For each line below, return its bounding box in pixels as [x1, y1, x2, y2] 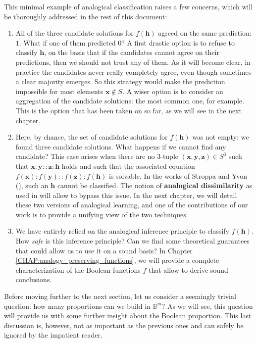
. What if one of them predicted [19, 37, 116, 48]
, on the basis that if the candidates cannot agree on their [44, 47, 219, 57]
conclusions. [15, 274, 52, 285]
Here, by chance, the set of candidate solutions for [15, 132, 168, 142]
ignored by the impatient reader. [4, 330, 103, 340]
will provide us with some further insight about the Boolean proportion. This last [4, 310, 252, 321]
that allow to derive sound [148, 264, 228, 275]
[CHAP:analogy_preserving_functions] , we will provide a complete [15, 255, 219, 265]
